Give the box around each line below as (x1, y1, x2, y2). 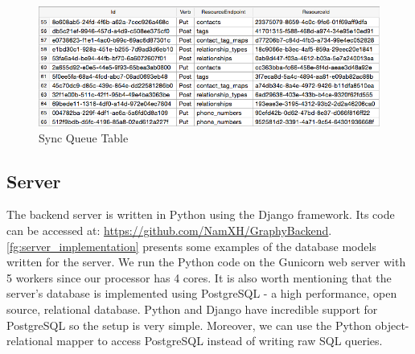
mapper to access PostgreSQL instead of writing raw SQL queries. (56, 332, 383, 349)
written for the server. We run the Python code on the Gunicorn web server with (6, 253, 406, 270)
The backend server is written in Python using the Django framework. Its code (6, 206, 395, 223)
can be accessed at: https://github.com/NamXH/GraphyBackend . (6, 222, 332, 239)
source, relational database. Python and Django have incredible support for (6, 301, 378, 317)
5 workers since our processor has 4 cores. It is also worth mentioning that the (6, 269, 392, 286)
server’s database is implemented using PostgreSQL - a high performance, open (6, 285, 397, 302)
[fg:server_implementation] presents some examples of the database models (6, 237, 376, 254)
